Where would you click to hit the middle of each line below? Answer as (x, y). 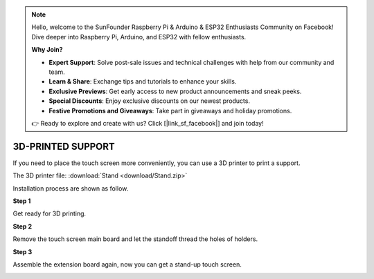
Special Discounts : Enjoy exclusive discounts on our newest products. (150, 101)
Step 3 (23, 251)
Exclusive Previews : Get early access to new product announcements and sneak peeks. (175, 91)
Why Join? (47, 50)
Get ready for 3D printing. (50, 213)
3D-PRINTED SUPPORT (64, 146)
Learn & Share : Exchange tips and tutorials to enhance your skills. (143, 81)
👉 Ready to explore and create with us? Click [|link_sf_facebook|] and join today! (148, 123)
